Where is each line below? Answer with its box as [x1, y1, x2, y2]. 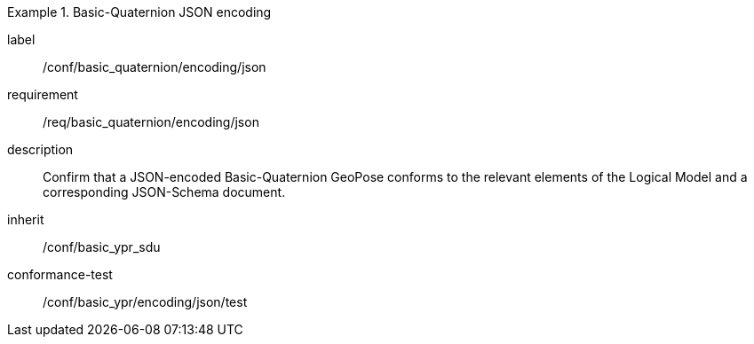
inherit [7, 212, 44, 227]
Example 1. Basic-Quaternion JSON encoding [7, 4, 272, 20]
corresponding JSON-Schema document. [43, 184, 286, 199]
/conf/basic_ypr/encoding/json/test [43, 294, 248, 309]
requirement [7, 87, 78, 102]
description [7, 142, 74, 157]
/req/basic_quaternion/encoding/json [43, 114, 259, 129]
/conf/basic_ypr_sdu [43, 239, 161, 254]
